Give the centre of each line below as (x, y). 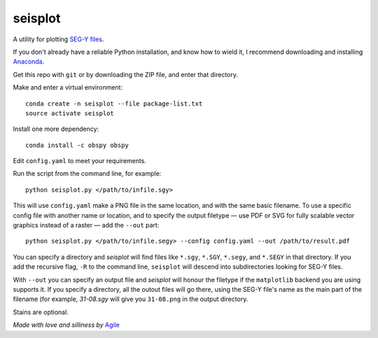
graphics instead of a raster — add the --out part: (86, 225)
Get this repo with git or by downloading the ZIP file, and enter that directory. (125, 74)
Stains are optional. (41, 312)
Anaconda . (29, 62)
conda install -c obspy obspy (77, 145)
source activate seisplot (70, 113)
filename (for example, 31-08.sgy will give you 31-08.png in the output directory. (131, 299)
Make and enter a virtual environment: (68, 87)
